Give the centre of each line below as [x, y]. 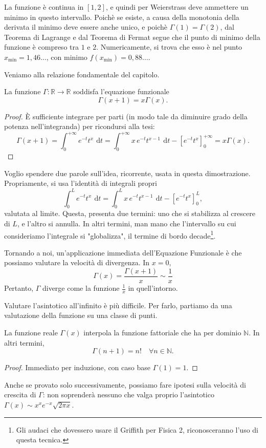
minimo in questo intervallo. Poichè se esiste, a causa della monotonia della [122, 17]
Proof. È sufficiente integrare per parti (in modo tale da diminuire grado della [126, 116]
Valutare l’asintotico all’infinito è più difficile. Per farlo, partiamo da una [118, 305]
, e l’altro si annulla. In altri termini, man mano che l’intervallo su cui [127, 223]
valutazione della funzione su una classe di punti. [81, 315]
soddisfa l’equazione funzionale [121, 91]
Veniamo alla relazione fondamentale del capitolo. [82, 74]
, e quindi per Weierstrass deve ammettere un [177, 7]
